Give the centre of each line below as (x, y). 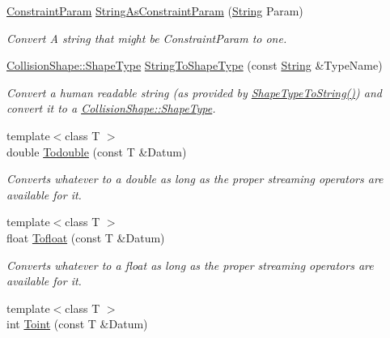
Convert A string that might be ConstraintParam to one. (147, 38)
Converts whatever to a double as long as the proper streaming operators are (195, 179)
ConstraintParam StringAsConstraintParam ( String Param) (155, 11)
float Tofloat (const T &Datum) (86, 237)
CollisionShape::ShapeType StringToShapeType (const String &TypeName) (195, 65)
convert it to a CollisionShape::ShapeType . (111, 108)
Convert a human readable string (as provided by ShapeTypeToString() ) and (194, 92)
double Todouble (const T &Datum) (97, 151)
